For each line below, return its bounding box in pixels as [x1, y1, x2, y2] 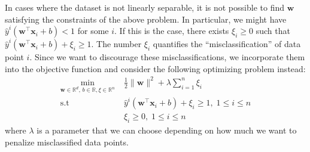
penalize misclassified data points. [5, 135, 129, 148]
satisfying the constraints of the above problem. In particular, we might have [5, 13, 287, 25]
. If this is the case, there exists [114, 24, 229, 37]
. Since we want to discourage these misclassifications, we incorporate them [29, 51, 305, 63]
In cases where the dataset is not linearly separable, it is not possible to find [5, 1, 284, 13]
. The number [91, 38, 142, 50]
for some [77, 24, 109, 37]
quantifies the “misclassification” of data [153, 38, 301, 50]
